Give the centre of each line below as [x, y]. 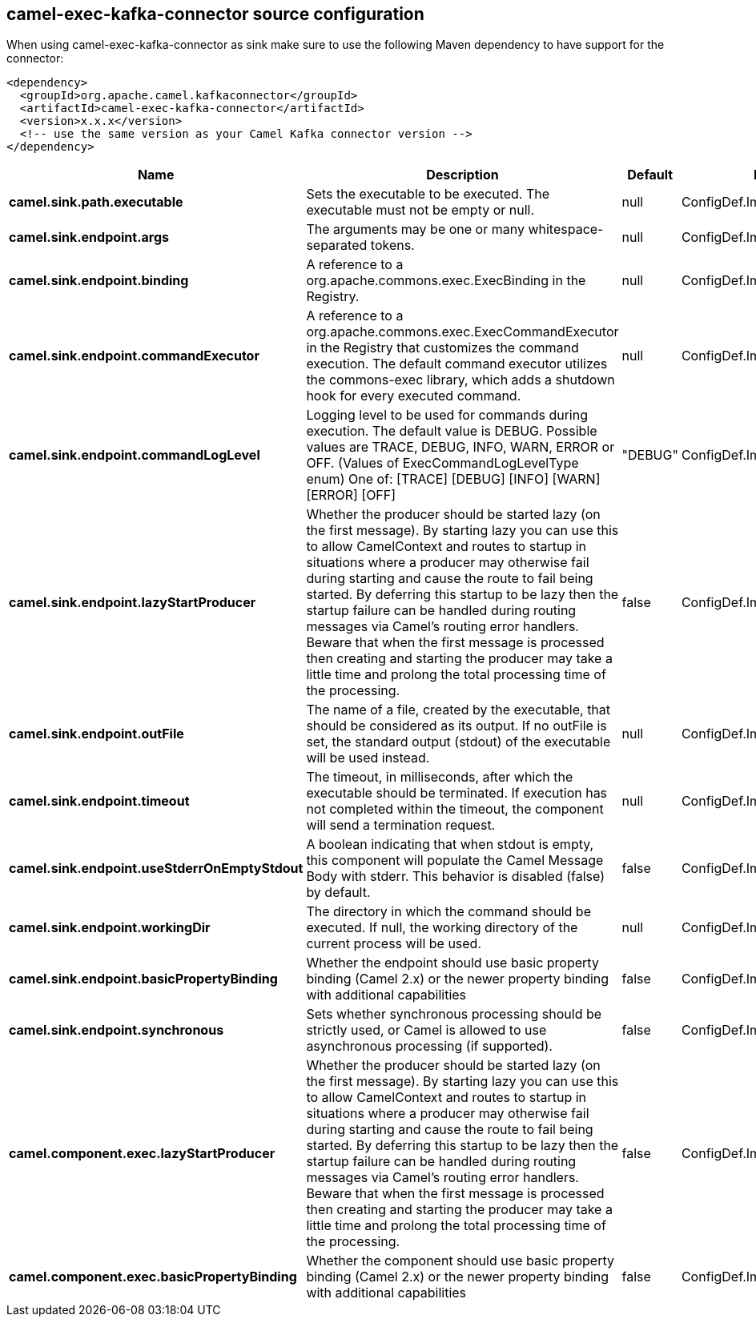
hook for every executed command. [414, 396]
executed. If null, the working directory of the [442, 928]
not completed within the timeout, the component [455, 809]
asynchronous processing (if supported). [429, 1046]
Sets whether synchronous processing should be [454, 1014]
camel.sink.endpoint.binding [99, 281]
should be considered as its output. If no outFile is [456, 726]
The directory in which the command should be [448, 912]
